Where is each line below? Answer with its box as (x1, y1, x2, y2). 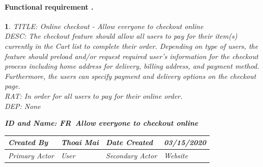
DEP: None (5, 100, 41, 111)
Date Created (106, 137, 153, 148)
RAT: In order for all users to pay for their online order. (5, 90, 183, 101)
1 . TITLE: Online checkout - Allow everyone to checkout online (5, 20, 203, 31)
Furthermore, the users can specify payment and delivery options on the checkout (5, 70, 256, 81)
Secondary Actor (106, 150, 157, 161)
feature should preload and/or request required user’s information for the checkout (5, 50, 258, 61)
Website (164, 150, 188, 161)
